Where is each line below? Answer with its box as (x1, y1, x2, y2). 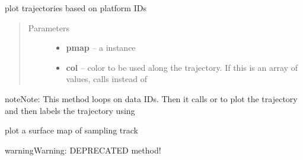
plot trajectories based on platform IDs (5, 2, 146, 14)
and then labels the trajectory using (5, 104, 135, 116)
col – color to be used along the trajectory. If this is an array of (66, 61, 298, 73)
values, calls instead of (66, 73, 147, 85)
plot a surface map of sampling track (5, 124, 139, 136)
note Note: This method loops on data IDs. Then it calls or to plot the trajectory (5, 92, 298, 105)
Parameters (28, 21, 69, 34)
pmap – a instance (66, 41, 136, 54)
